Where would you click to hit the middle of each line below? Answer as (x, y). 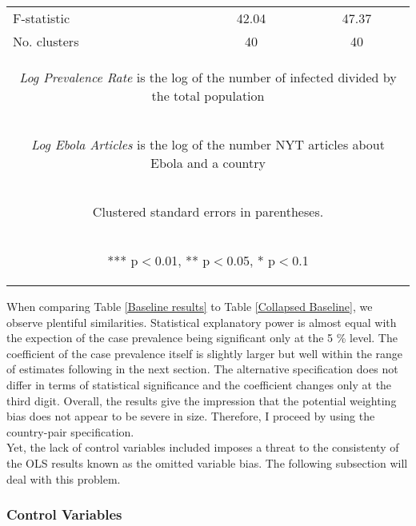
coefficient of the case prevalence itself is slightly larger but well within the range (205, 353)
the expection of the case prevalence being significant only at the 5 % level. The (202, 338)
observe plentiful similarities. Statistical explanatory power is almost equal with (202, 322)
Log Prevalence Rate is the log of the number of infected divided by (208, 77)
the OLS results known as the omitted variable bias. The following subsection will (207, 462)
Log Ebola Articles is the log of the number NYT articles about (208, 144)
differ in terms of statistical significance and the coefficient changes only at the (199, 384)
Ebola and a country (208, 163)
